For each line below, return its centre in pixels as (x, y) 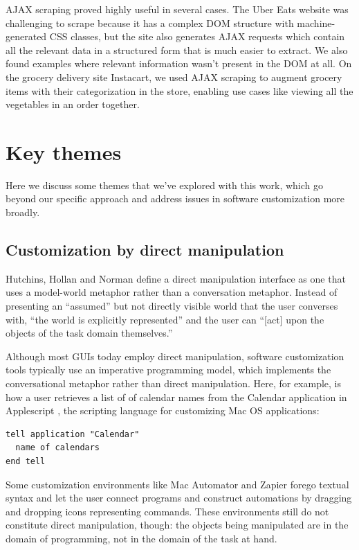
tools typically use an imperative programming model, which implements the (168, 370)
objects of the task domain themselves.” (89, 333)
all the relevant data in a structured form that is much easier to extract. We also (177, 50)
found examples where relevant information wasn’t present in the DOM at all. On (179, 63)
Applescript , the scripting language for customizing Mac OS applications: (163, 410)
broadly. (23, 212)
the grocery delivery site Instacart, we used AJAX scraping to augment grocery (174, 77)
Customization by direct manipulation (145, 250)
